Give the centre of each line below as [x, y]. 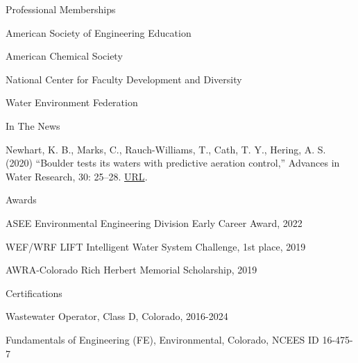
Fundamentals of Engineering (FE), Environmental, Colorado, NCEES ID [162, 339]
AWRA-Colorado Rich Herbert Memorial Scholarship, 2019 [131, 270]
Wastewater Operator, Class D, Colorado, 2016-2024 [117, 316]
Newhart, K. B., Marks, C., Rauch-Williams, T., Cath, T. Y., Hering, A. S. [166, 149]
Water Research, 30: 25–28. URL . [77, 176]
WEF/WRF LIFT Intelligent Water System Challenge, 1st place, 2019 [156, 246]
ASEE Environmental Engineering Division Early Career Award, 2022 [154, 222]
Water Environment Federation [72, 102]
